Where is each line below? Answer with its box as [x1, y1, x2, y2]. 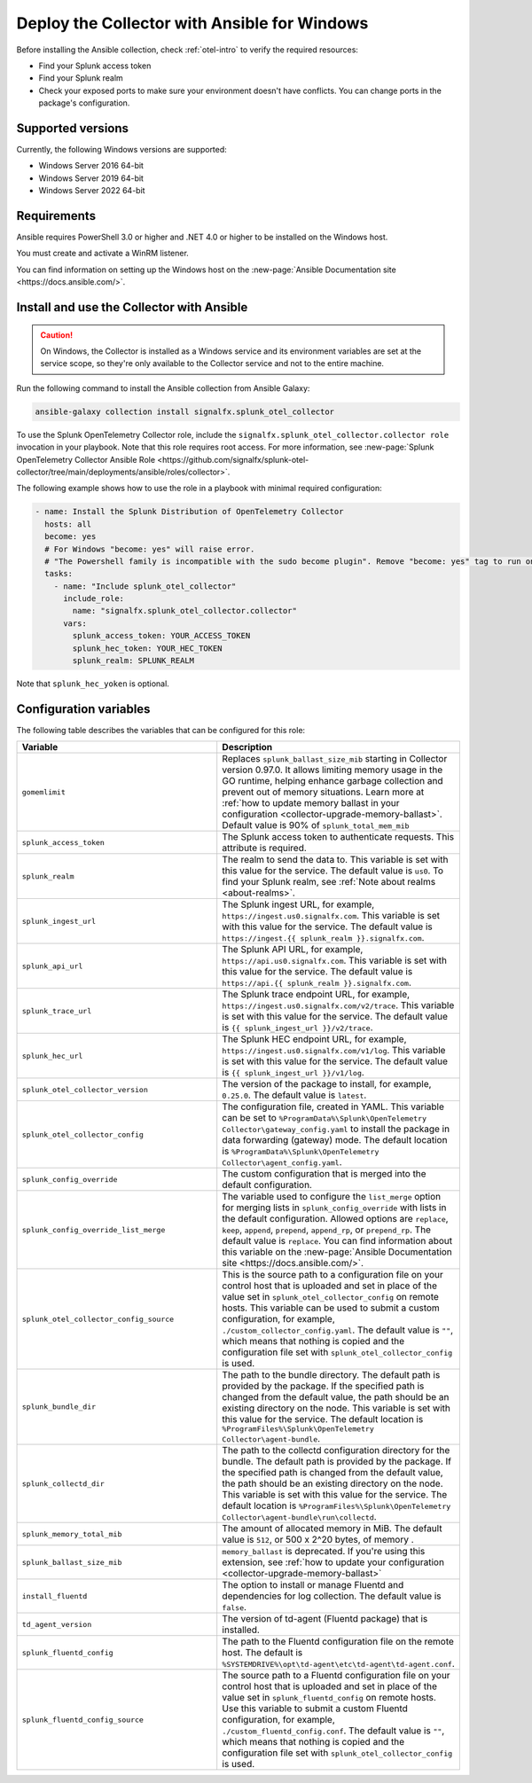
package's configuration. [38, 98, 130, 108]
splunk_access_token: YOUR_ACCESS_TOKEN [72, 630, 251, 641]
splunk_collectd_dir [21, 1479, 106, 1489]
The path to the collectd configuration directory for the [222, 1444, 450, 1457]
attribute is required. [222, 842, 308, 855]
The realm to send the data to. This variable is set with [222, 854, 449, 866]
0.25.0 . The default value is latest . [222, 1089, 367, 1101]
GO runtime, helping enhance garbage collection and [222, 775, 443, 787]
